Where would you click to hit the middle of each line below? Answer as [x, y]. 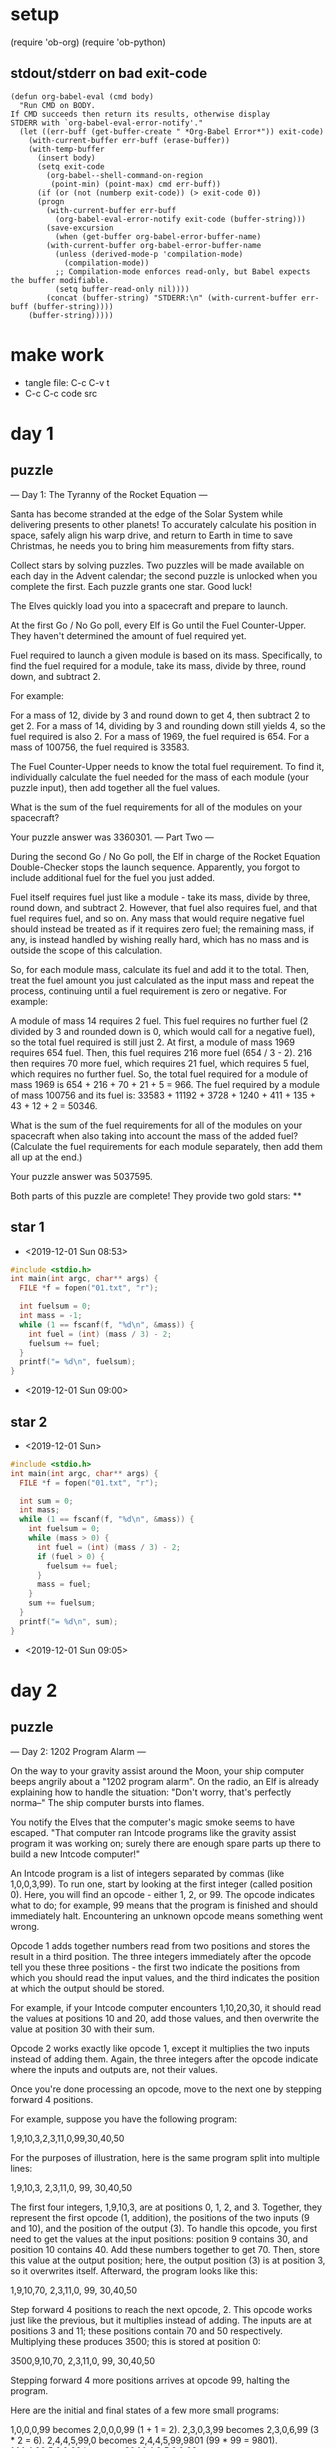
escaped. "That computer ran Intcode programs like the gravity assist [153, 1832]
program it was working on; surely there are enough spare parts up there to [166, 1843]
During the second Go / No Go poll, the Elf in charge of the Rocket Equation [165, 856]
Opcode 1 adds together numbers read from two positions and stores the [160, 1945]
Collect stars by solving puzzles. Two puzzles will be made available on [157, 565]
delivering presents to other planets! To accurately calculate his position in [163, 524]
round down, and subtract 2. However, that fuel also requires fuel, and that [164, 907]
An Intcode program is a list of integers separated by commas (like [147, 1873]
